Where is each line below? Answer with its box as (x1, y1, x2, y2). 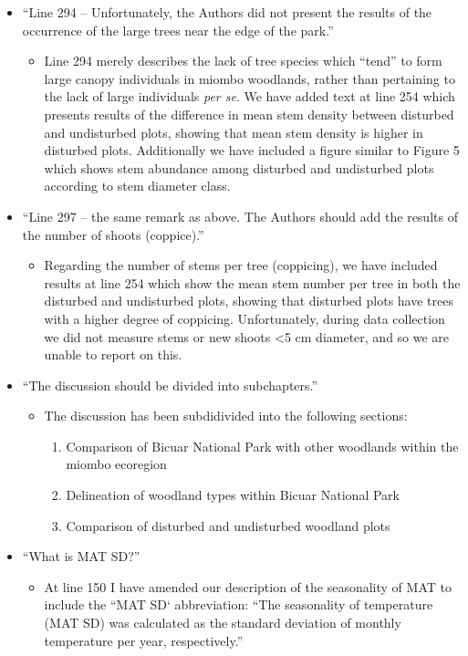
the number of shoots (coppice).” (22, 224, 204, 244)
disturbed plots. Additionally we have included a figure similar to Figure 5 (44, 141, 460, 160)
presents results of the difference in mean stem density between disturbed (44, 104, 454, 123)
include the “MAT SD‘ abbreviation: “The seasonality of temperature (44, 595, 433, 614)
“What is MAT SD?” (22, 547, 140, 566)
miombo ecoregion (66, 454, 167, 474)
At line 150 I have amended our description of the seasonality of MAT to (44, 577, 452, 596)
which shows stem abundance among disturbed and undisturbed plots (44, 158, 434, 177)
